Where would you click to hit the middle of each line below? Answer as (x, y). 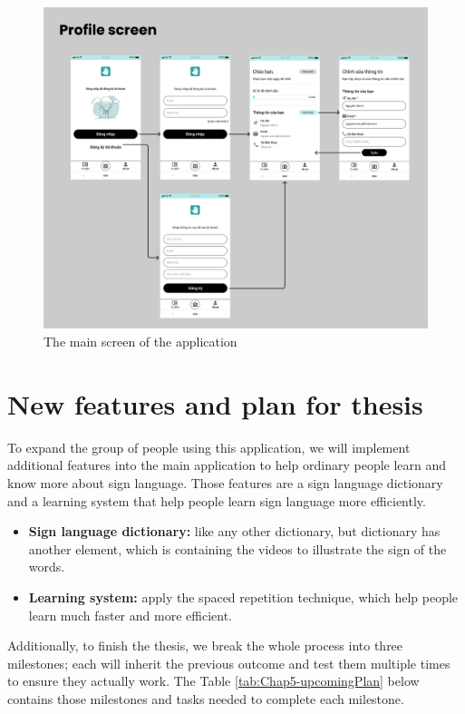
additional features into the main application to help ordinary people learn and (227, 465)
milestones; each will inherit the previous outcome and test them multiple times (229, 663)
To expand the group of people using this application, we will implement (209, 447)
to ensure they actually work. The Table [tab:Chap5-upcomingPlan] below (213, 681)
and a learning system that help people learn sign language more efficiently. (217, 500)
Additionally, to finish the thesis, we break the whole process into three (205, 646)
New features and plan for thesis (215, 403)
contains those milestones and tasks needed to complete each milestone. (206, 698)
